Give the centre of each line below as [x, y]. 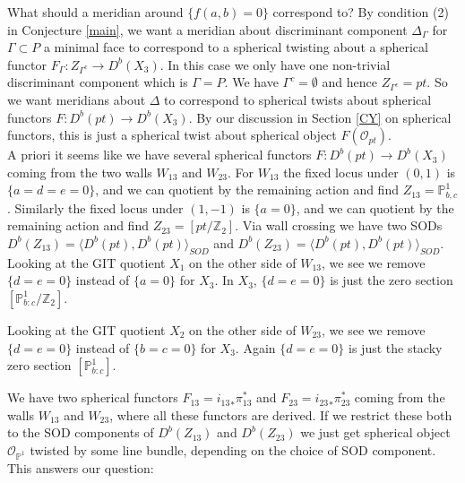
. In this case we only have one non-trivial [275, 64]
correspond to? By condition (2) [361, 12]
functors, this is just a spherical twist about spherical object [172, 135]
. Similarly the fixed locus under [95, 207]
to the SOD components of [81, 432]
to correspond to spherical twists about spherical [298, 99]
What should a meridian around [95, 12]
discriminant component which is [98, 82]
